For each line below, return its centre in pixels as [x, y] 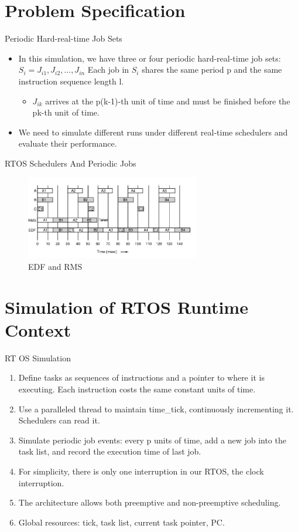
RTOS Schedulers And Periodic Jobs [71, 163]
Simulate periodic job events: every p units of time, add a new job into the [152, 440]
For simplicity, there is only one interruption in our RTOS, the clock [141, 471]
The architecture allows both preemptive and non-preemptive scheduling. [150, 502]
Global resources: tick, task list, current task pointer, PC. [121, 522]
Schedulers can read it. [59, 420]
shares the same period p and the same [212, 70]
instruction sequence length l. [71, 81]
